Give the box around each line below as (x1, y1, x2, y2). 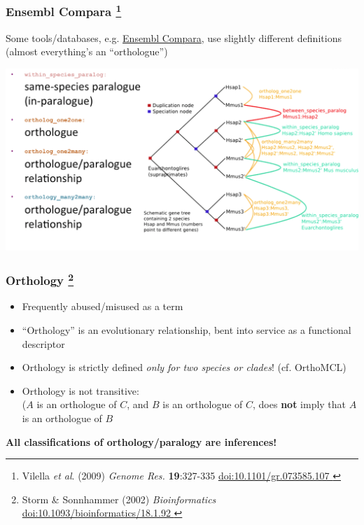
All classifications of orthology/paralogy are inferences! (6, 434, 277, 449)
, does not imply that (253, 397, 346, 412)
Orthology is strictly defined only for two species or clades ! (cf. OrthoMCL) (22, 360, 346, 374)
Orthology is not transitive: (22, 383, 139, 398)
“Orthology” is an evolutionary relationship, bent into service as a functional (22, 323, 351, 337)
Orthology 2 (6, 269, 74, 289)
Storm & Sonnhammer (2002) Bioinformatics (22, 491, 216, 506)
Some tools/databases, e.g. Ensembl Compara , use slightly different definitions (6, 30, 342, 45)
